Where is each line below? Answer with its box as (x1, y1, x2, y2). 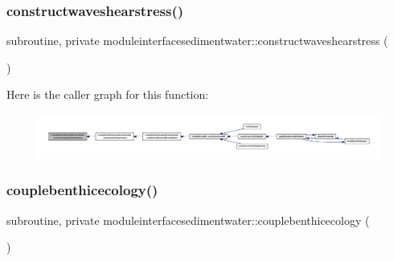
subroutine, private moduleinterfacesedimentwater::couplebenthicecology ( (6, 211, 370, 228)
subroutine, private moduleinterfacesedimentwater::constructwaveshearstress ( (6, 32, 388, 49)
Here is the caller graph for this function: (6, 86, 209, 103)
